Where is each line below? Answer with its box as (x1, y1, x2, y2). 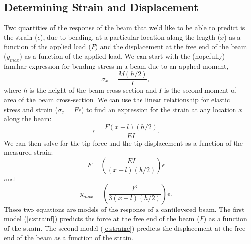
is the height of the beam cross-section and (30, 85, 157, 95)
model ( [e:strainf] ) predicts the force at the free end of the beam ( (4, 213, 200, 224)
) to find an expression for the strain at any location (81, 104, 236, 114)
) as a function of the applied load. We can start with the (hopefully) (19, 50, 225, 61)
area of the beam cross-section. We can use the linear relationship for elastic (4, 95, 230, 105)
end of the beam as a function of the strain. (4, 232, 133, 243)
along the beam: (4, 114, 52, 124)
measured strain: (4, 147, 53, 157)
